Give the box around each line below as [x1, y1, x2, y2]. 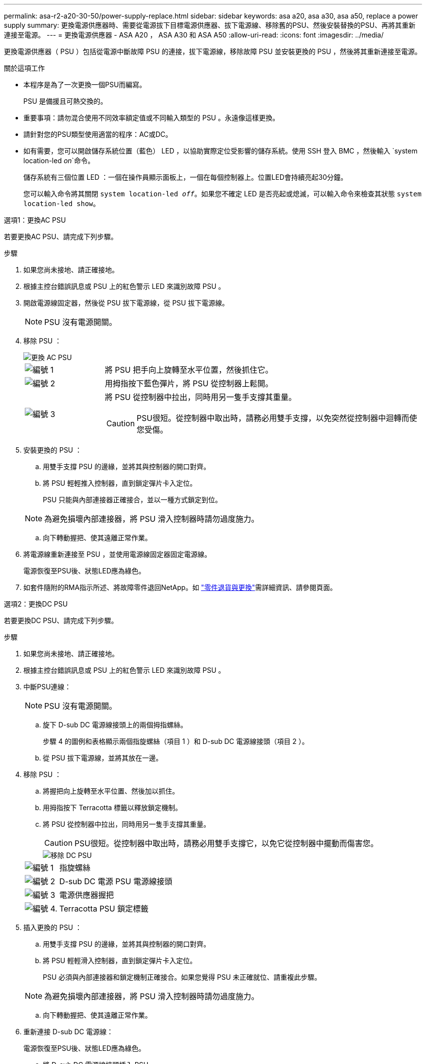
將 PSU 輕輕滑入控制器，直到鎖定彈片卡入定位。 [43, 956, 197, 965]
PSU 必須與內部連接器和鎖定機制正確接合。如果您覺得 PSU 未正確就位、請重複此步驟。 [43, 973, 321, 981]
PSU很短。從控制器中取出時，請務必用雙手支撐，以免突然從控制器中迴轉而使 [137, 413, 417, 423]
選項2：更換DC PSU [4, 600, 68, 608]
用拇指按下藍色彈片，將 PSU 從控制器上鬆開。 [105, 379, 273, 388]
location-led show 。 [23, 199, 100, 208]
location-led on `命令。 [23, 156, 95, 165]
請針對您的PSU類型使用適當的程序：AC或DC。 [23, 130, 173, 138]
